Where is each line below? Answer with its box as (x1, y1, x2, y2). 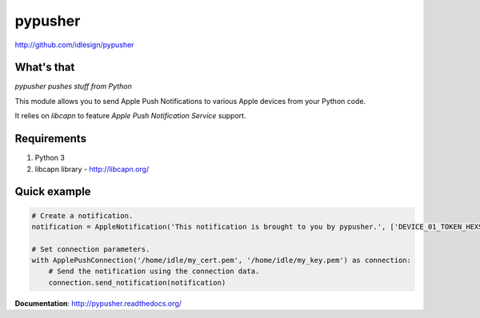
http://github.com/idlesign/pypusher (14, 40, 134, 50)
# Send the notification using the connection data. (48, 267, 260, 276)
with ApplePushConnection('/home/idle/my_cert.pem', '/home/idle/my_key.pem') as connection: (31, 256, 412, 265)
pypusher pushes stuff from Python (14, 81, 132, 91)
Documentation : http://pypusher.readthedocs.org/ (14, 298, 182, 308)
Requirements (14, 132, 87, 145)
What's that (14, 61, 75, 74)
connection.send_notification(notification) (48, 278, 226, 287)
